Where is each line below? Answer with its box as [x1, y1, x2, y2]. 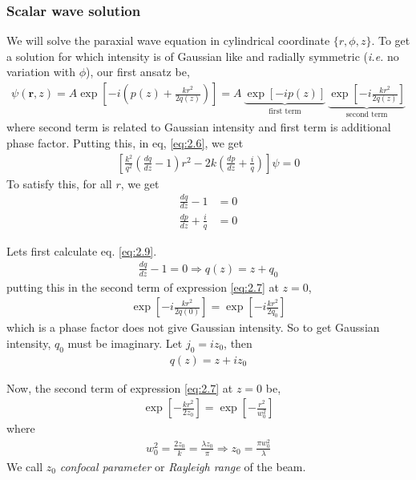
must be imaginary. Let [67, 334, 183, 351]
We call [6, 458, 43, 474]
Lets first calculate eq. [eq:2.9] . [6, 242, 157, 259]
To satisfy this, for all [6, 175, 112, 192]
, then [224, 334, 252, 351]
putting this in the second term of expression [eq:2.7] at [6, 278, 279, 295]
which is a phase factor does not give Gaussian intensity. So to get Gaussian [6, 319, 380, 336]
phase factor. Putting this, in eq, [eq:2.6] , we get [6, 135, 244, 151]
